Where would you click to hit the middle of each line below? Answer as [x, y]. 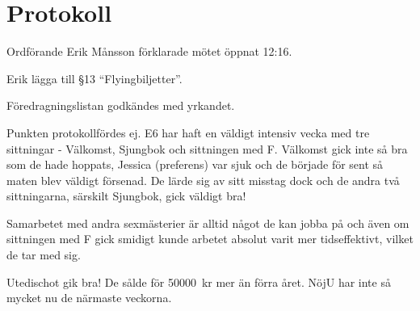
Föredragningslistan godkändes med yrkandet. [121, 105]
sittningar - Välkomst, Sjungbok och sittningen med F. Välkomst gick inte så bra [207, 148]
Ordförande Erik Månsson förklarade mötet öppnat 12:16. [149, 51]
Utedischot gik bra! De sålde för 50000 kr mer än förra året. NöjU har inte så [199, 282]
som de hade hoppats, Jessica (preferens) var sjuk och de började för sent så [195, 164]
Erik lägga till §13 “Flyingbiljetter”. [94, 78]
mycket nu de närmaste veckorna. [89, 298]
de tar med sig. [44, 255]
